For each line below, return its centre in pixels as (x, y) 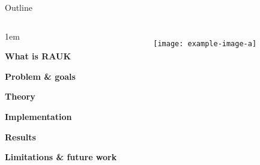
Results (20, 136)
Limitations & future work (61, 157)
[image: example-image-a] (205, 43)
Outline (19, 7)
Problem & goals (40, 76)
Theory (20, 96)
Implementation (38, 116)
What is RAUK (38, 56)
